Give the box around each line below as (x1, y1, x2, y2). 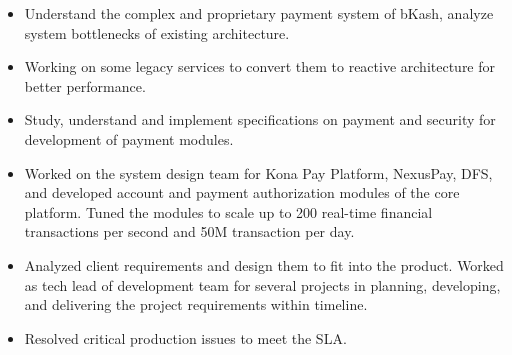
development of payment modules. (24, 128, 234, 149)
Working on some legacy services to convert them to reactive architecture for (24, 56, 496, 77)
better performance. (24, 75, 146, 96)
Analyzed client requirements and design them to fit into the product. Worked (24, 254, 504, 275)
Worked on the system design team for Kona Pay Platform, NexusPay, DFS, (24, 162, 493, 183)
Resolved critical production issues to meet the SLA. (24, 327, 347, 348)
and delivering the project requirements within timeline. (24, 294, 368, 315)
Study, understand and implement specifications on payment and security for (24, 109, 496, 130)
